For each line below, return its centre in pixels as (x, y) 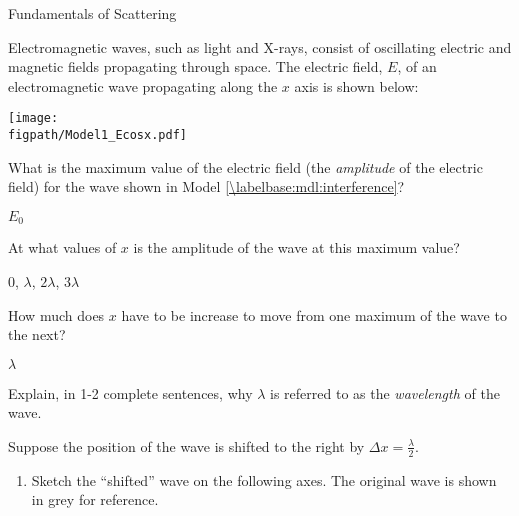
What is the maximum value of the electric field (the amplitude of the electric (245, 166)
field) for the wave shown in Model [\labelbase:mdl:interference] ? (206, 186)
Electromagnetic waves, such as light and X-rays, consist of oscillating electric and (260, 46)
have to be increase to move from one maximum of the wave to (314, 314)
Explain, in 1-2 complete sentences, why (130, 392)
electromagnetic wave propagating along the (143, 85)
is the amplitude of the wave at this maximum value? (296, 247)
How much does (56, 314)
